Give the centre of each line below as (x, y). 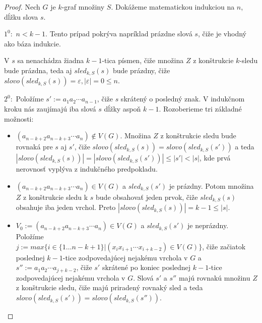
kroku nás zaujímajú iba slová (50, 109)
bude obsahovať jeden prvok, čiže (147, 197)
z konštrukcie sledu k (56, 197)
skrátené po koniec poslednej (146, 267)
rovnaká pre (34, 147)
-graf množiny (83, 7)
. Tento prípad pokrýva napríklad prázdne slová (119, 34)
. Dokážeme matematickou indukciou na (173, 7)
